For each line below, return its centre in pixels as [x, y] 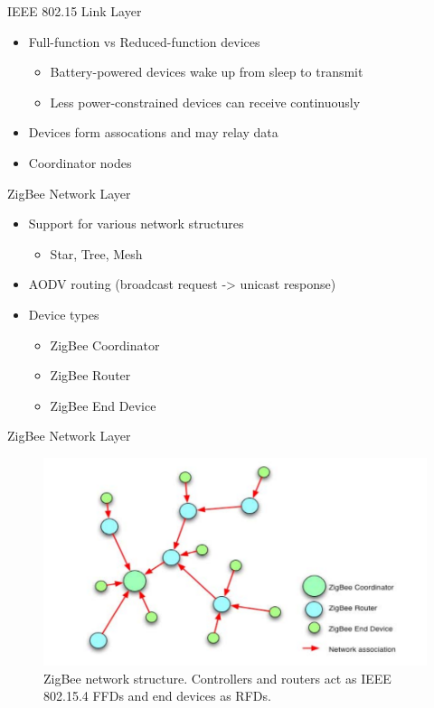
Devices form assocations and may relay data [153, 132]
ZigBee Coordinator [105, 345]
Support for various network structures [136, 224]
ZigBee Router [90, 375]
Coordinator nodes [80, 162]
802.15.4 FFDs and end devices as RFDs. [157, 696]
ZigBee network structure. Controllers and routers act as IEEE [217, 678]
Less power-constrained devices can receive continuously [205, 102]
